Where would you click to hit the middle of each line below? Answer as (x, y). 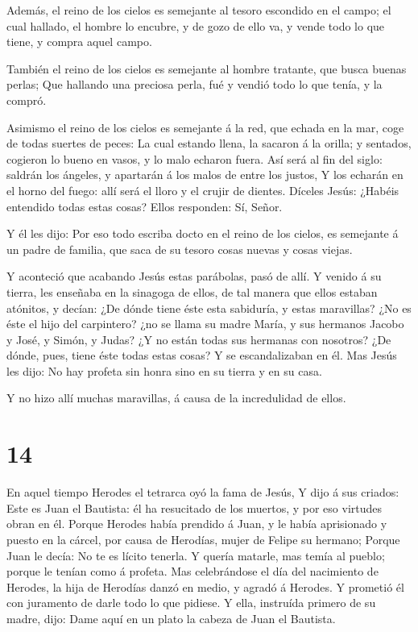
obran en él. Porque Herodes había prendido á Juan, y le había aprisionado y (197, 524)
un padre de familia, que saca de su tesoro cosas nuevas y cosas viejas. (180, 249)
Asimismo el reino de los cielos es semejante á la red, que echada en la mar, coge (205, 127)
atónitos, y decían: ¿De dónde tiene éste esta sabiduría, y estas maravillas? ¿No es (209, 308)
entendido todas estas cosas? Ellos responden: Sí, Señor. (145, 206)
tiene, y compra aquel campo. (79, 42)
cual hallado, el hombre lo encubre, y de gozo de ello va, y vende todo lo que (196, 25)
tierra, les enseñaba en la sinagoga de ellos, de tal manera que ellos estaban (192, 291)
